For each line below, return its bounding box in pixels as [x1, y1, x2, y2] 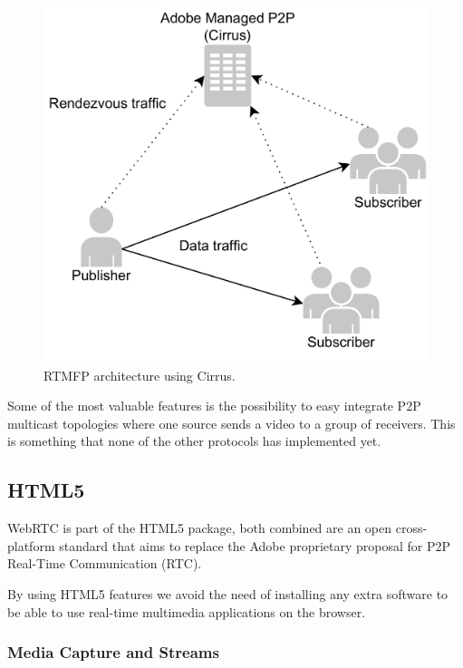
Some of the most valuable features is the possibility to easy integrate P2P [7, 396, 421, 415]
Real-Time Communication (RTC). [7, 554, 202, 573]
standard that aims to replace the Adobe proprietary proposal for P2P [59, 536, 451, 555]
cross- [395, 518, 428, 537]
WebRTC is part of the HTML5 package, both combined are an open [7, 518, 392, 537]
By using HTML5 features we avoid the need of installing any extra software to [7, 585, 449, 604]
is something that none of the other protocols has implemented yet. [7, 431, 381, 450]
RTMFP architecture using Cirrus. [43, 365, 236, 384]
